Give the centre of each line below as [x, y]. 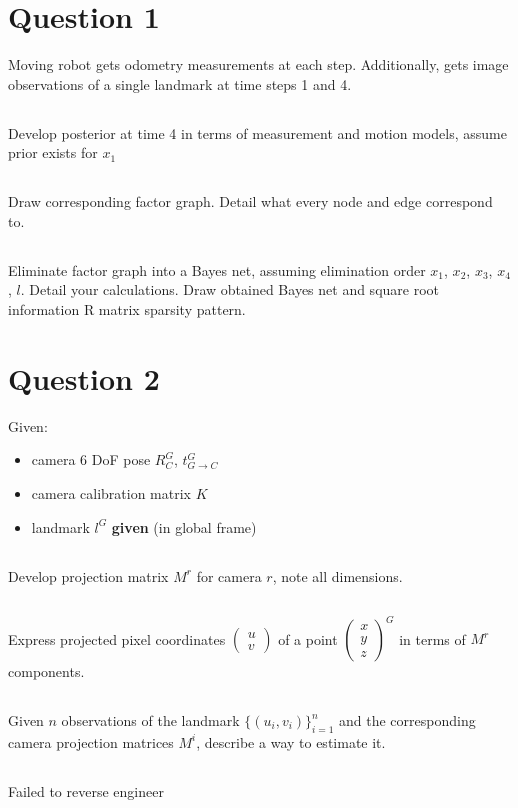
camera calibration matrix [111, 492]
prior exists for [53, 152]
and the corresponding [407, 720]
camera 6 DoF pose [91, 459]
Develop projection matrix [88, 575]
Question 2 [84, 377]
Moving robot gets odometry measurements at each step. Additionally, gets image [258, 64]
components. [46, 671]
